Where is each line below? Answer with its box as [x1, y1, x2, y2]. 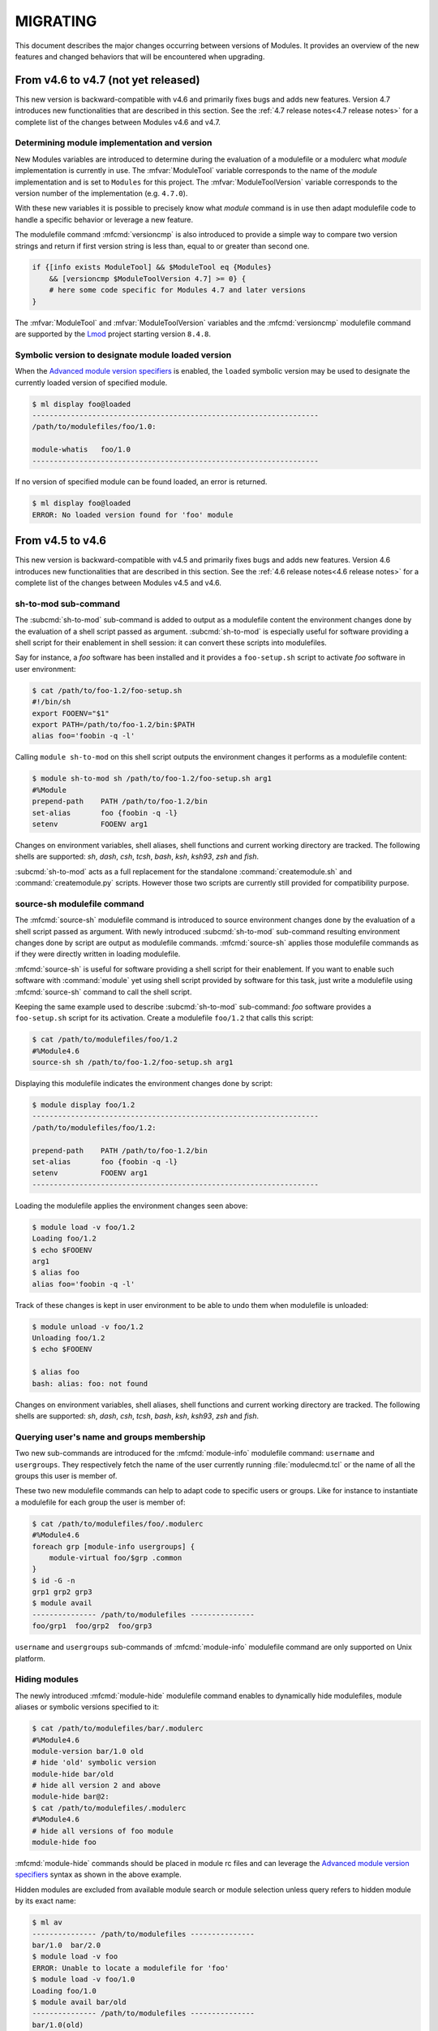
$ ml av [32, 1918, 62, 1927]
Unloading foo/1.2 [32, 1333, 105, 1343]
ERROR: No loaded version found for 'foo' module [32, 510, 234, 519]
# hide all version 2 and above [32, 1781, 161, 1791]
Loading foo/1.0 [32, 1986, 97, 1995]
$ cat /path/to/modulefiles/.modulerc [32, 1804, 187, 1812]
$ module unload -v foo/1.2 [32, 1322, 144, 1332]
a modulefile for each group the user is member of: [15, 1497, 186, 1507]
